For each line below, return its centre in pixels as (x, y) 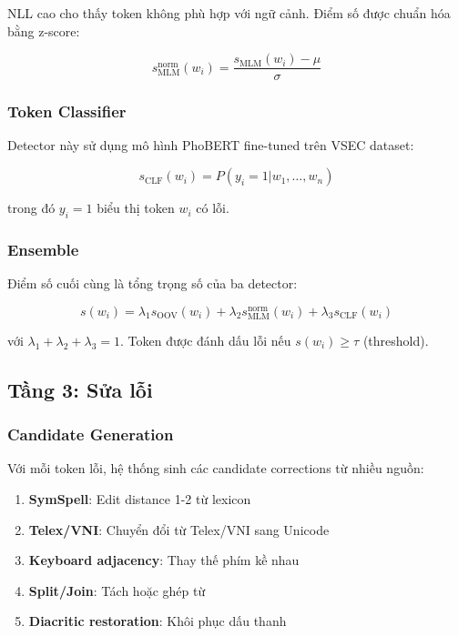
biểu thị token (136, 208)
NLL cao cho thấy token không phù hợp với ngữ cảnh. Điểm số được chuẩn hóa (229, 13)
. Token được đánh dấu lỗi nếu (206, 340)
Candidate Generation (91, 434)
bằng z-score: (44, 30)
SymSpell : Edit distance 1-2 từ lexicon (140, 499)
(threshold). (396, 340)
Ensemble (43, 249)
